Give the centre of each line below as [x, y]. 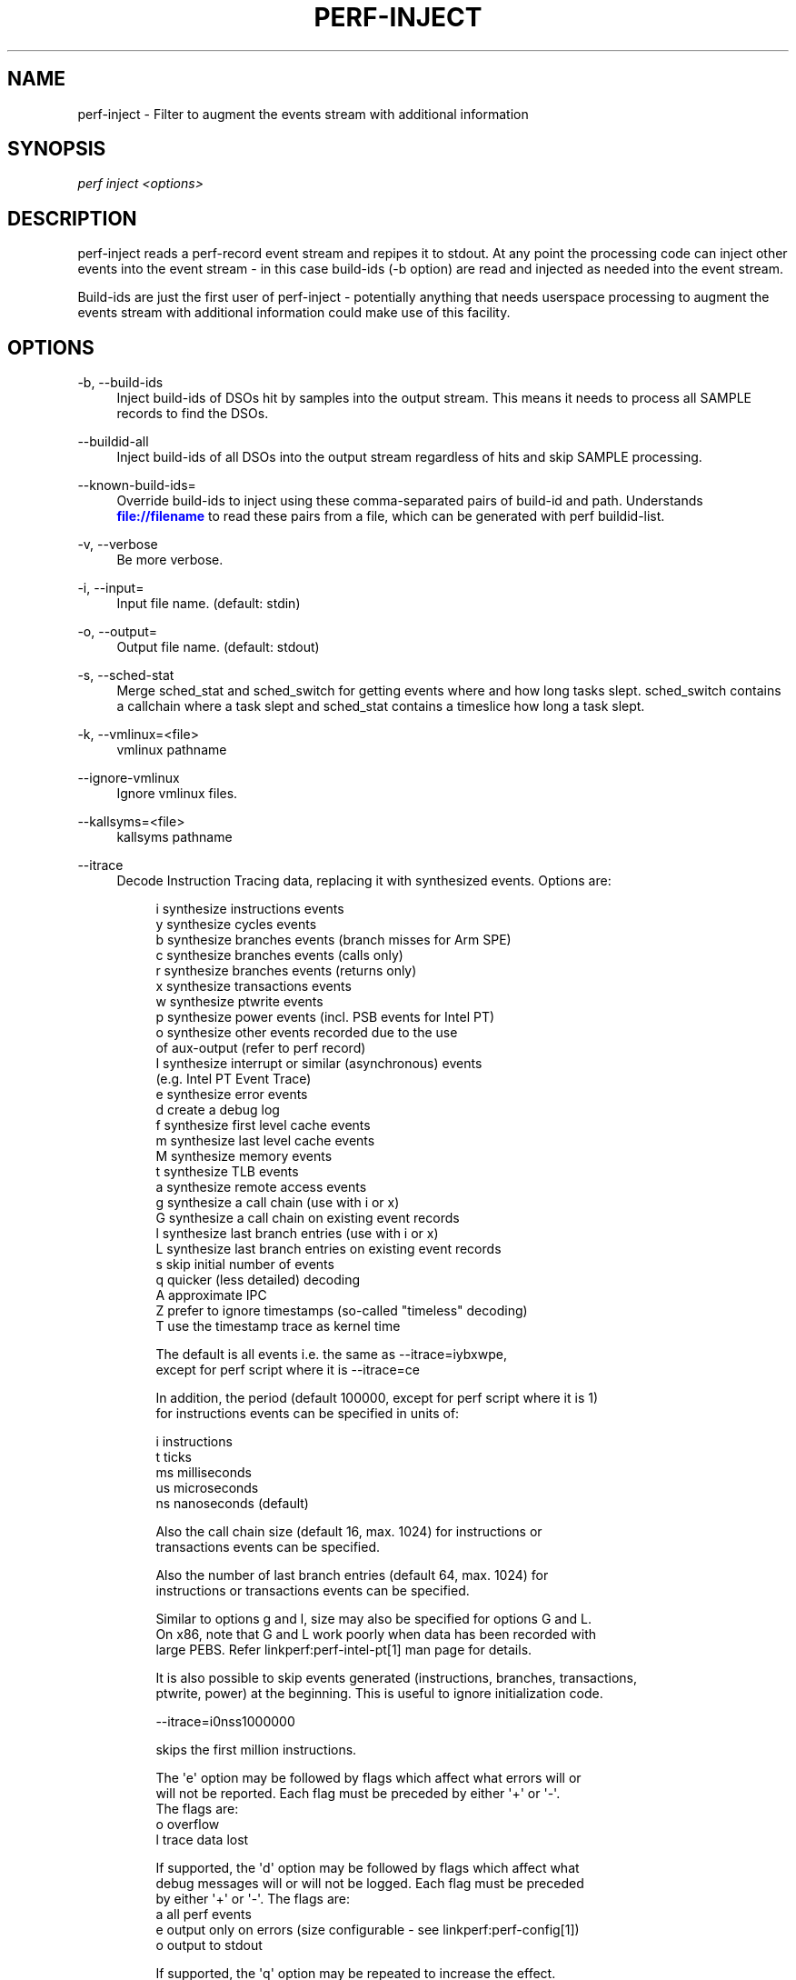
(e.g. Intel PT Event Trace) [234, 1079]
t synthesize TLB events [227, 1172]
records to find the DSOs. [193, 414]
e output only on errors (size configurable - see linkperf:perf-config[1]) [368, 1930]
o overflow [188, 1825]
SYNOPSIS [57, 149]
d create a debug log [218, 1110]
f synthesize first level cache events [263, 1125]
